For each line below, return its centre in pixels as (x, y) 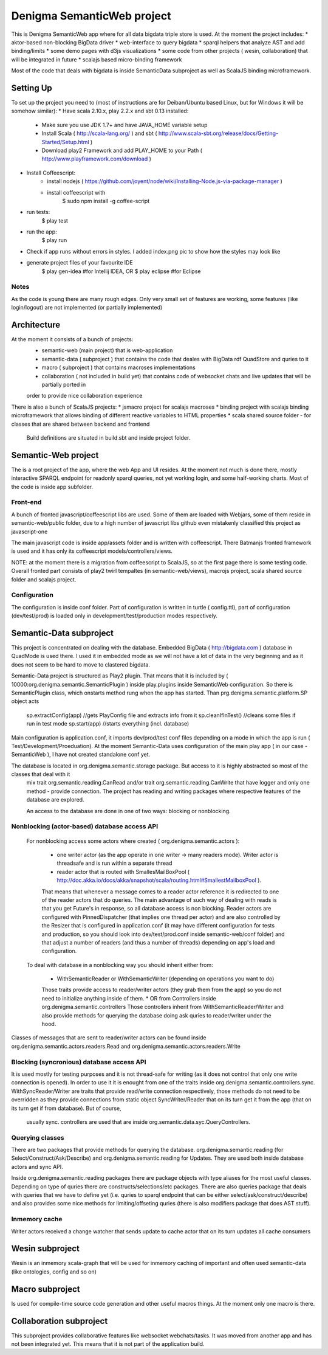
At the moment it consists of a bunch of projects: (72, 339)
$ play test (55, 220)
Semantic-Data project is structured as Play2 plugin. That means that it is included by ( (120, 676)
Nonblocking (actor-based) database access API (85, 827)
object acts (25, 701)
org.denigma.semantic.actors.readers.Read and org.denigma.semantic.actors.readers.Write (126, 1046)
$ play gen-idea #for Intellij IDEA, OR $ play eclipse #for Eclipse (121, 271)
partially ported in (64, 385)
